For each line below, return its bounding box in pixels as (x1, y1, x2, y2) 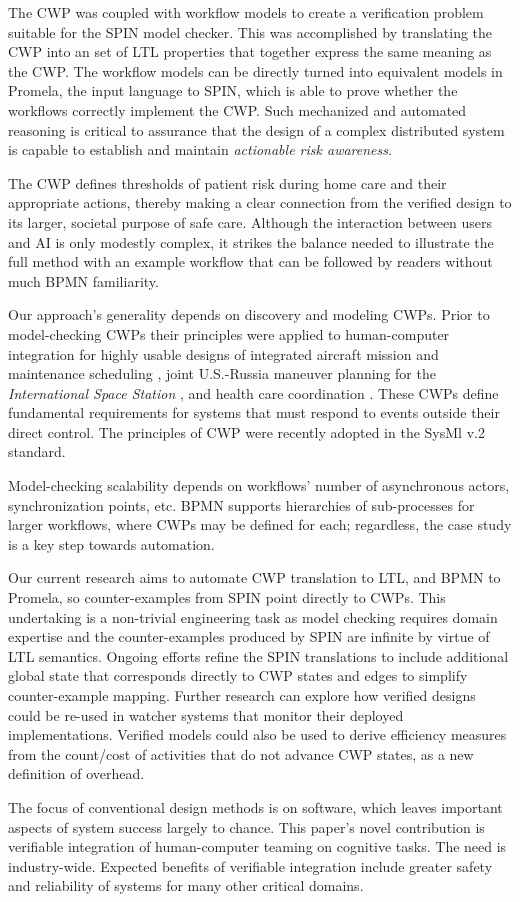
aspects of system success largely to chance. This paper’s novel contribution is (8, 816, 485, 837)
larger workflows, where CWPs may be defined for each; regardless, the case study (8, 514, 512, 535)
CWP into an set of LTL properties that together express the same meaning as (8, 41, 492, 62)
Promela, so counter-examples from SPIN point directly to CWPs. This (8, 587, 446, 608)
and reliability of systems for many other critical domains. (8, 875, 364, 896)
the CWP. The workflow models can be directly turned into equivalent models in (8, 60, 503, 81)
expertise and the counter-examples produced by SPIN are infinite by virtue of (8, 626, 490, 647)
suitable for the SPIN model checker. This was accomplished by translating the (8, 21, 493, 42)
